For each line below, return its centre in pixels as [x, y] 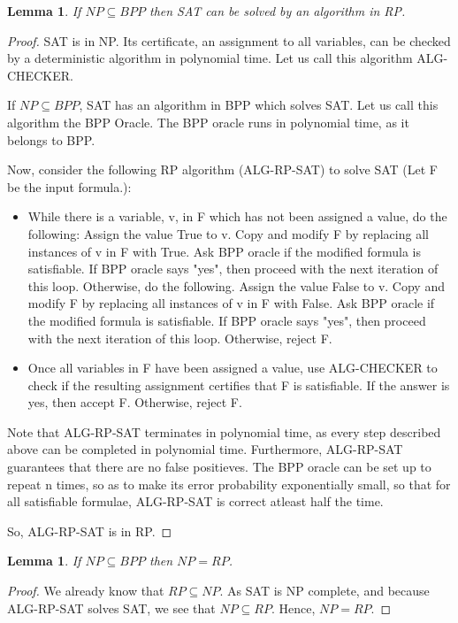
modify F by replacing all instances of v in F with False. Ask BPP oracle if [231, 303]
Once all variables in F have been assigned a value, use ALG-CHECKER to [233, 368]
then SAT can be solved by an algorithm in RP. [277, 11]
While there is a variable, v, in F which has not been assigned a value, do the [237, 216]
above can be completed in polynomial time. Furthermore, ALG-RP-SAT [205, 449]
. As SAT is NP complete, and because [324, 591]
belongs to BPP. [51, 139]
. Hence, [293, 608]
